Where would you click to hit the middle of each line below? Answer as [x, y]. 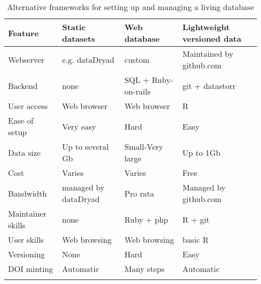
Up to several [85, 147]
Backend [23, 85]
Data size [24, 152]
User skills [26, 240]
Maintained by [208, 54]
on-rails [138, 91]
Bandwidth [28, 193]
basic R [195, 240]
